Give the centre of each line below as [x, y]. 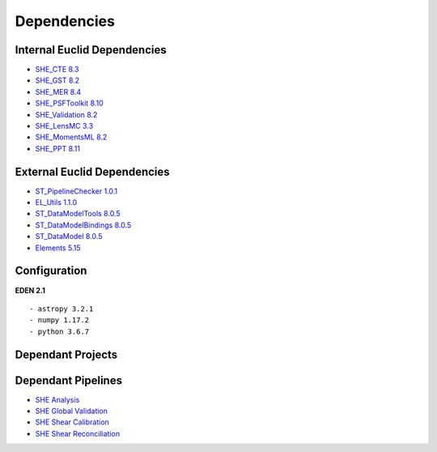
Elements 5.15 [58, 248]
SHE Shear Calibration [72, 422]
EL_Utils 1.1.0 [56, 203]
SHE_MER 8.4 [58, 92]
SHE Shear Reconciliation [78, 433]
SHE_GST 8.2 [57, 80]
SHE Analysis [57, 399]
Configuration [51, 271]
